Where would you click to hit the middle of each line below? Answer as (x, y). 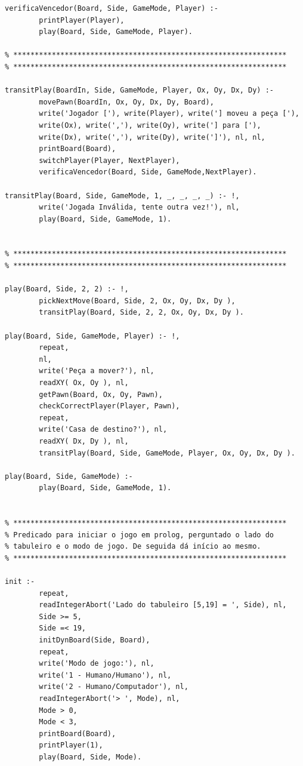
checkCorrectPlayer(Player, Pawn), (109, 406)
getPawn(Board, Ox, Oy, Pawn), (101, 394)
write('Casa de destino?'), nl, (103, 430)
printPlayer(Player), (82, 20)
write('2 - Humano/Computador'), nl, (114, 687)
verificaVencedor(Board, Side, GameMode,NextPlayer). (148, 172)
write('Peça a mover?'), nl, (97, 371)
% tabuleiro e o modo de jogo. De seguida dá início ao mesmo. (133, 547)
